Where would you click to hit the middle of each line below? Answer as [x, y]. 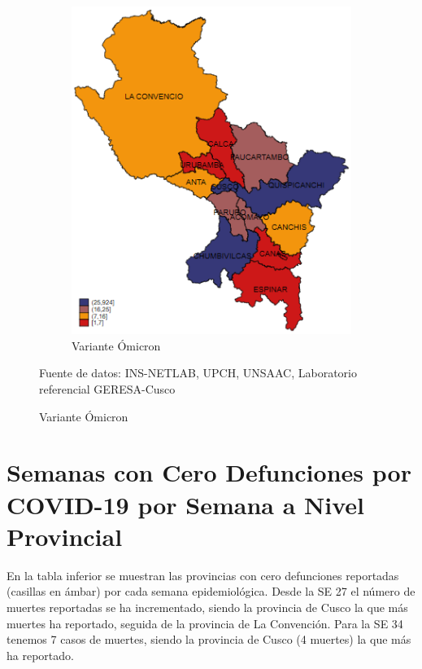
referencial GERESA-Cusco [107, 389]
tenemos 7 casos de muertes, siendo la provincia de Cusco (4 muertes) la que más [209, 639]
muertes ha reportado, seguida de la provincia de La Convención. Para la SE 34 [205, 623]
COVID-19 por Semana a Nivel [186, 504]
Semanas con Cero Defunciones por [209, 472]
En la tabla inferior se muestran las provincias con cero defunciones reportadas [203, 575]
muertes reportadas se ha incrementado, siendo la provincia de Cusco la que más [207, 607]
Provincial [65, 536]
